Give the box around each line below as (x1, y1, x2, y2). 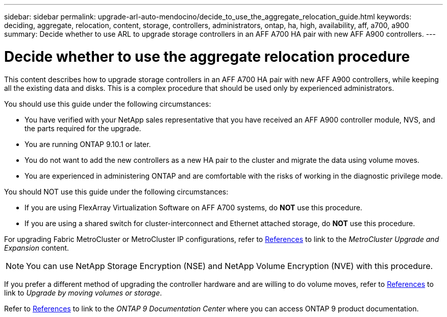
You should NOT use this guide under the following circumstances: (4, 187, 229, 196)
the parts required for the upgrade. (24, 124, 141, 133)
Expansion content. (4, 243, 69, 252)
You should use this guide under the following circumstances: (4, 99, 211, 108)
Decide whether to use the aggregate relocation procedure (4, 47, 410, 65)
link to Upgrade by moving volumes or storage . (4, 288, 162, 297)
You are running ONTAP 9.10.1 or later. (24, 139, 151, 149)
